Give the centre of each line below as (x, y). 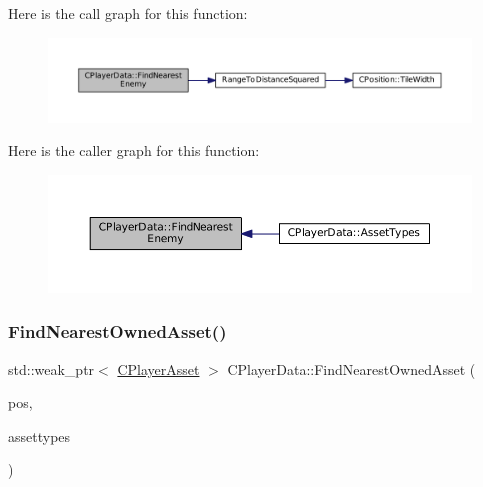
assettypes (39, 435)
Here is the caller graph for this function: (134, 150)
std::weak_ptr (51, 368)
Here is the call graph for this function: (128, 13)
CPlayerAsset (158, 368)
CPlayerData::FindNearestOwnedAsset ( (351, 368)
